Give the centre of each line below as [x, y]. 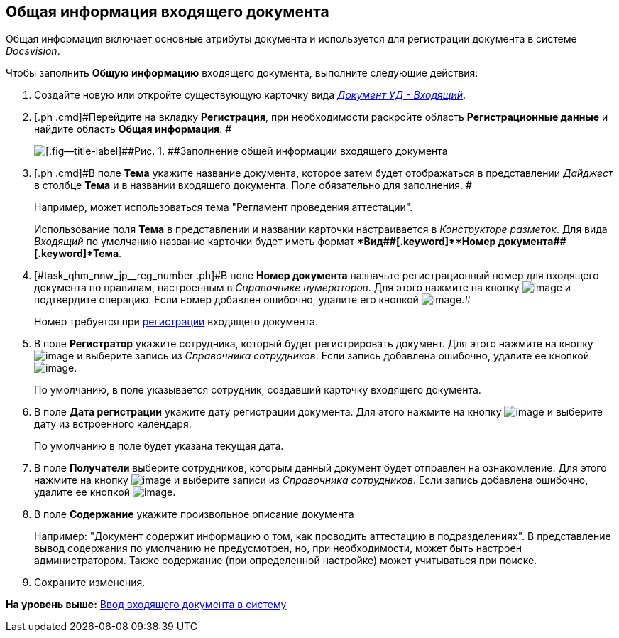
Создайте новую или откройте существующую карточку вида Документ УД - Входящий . [250, 95]
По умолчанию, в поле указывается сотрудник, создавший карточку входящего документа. [258, 390]
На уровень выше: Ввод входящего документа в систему [146, 605]
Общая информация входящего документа [168, 12]
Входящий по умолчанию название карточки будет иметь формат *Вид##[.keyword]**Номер [265, 242]
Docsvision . [33, 51]
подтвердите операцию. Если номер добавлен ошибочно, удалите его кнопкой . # [253, 300]
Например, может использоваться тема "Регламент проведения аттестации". [224, 207]
